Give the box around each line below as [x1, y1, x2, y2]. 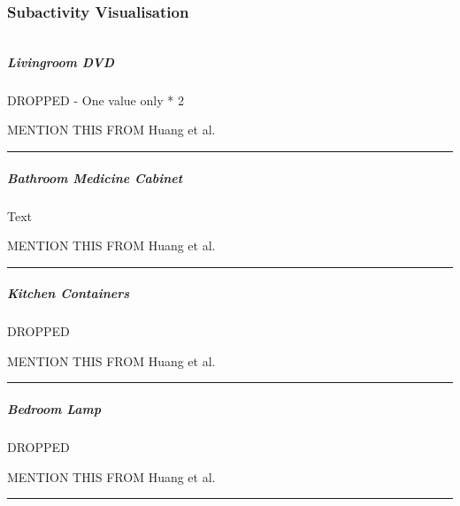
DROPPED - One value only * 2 [7, 90, 184, 109]
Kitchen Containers [7, 284, 130, 303]
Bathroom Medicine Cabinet [7, 168, 183, 187]
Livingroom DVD [7, 52, 114, 71]
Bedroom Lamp [7, 400, 101, 418]
